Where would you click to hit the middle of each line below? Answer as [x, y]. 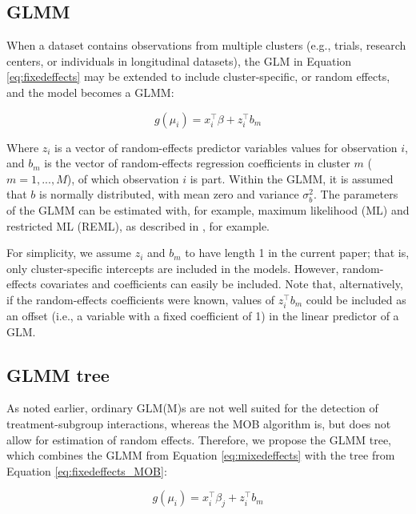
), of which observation [123, 178]
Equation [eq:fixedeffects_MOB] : [87, 470]
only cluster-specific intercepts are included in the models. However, [173, 268]
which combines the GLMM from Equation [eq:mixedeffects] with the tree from [201, 455]
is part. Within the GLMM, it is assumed [292, 178]
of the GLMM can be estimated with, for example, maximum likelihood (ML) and [208, 209]
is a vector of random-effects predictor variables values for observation [226, 147]
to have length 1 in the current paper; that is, [297, 253]
